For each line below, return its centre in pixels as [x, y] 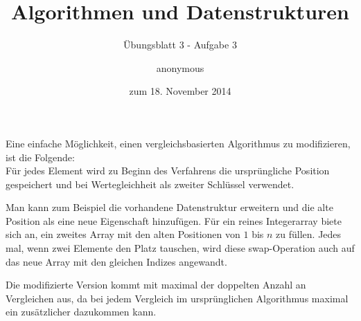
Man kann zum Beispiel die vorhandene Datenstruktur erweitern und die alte [169, 207]
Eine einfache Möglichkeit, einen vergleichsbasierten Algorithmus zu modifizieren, [178, 143]
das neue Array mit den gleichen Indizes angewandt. [116, 261]
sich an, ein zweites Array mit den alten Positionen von [123, 234]
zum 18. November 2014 [180, 91]
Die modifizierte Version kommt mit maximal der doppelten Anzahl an [156, 285]
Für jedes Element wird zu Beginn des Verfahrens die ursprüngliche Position [168, 171]
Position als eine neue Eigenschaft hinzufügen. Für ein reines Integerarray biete [174, 220]
